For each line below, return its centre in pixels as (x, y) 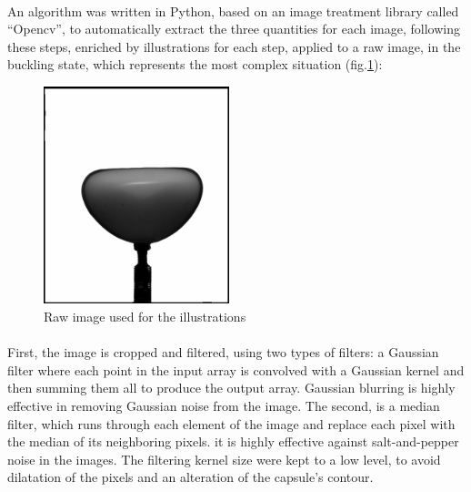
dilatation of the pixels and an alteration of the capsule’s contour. (190, 477)
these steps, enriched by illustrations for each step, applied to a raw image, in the (234, 46)
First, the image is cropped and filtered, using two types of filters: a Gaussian (223, 352)
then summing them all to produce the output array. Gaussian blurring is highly (231, 388)
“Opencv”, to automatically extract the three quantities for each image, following (234, 29)
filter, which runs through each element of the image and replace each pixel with (231, 423)
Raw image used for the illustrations (145, 317)
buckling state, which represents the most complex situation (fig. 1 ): (195, 64)
